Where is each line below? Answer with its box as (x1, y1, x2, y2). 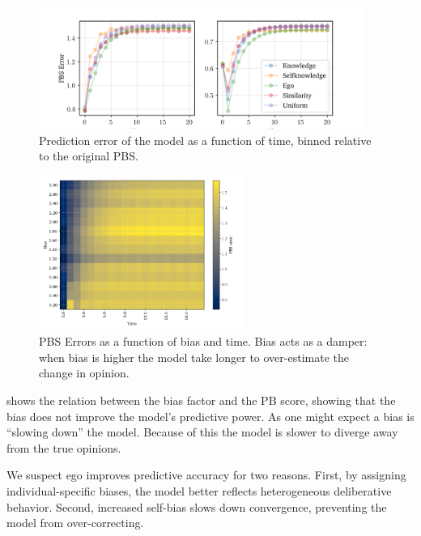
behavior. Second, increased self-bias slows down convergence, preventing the (6, 498, 387, 515)
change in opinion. (39, 364, 130, 381)
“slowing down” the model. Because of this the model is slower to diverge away (6, 423, 398, 440)
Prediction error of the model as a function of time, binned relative (39, 131, 372, 148)
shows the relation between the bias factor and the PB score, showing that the (6, 391, 396, 408)
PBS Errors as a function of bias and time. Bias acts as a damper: (39, 333, 368, 350)
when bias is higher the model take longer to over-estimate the (39, 348, 349, 365)
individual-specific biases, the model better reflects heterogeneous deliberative (6, 482, 392, 499)
